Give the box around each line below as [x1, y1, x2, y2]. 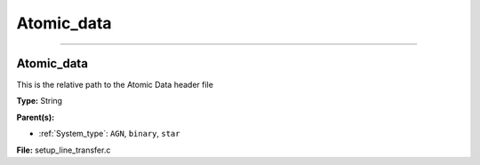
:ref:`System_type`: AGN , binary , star [38, 129, 180, 139]
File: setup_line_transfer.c [16, 145, 111, 155]
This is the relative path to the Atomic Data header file [16, 80, 213, 90]
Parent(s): [16, 112, 55, 122]
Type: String [16, 96, 62, 106]
